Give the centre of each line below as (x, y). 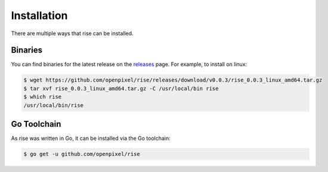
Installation (39, 15)
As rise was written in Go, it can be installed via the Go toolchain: (91, 138)
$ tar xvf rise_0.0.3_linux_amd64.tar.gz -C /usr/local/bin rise (121, 88)
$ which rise (43, 97)
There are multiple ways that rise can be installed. (72, 33)
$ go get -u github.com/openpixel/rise (82, 154)
